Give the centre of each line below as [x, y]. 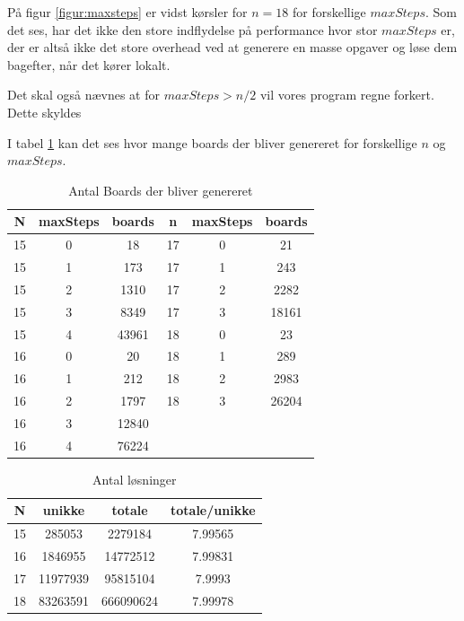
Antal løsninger [135, 479]
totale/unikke [213, 510]
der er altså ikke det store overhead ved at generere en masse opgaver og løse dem [232, 47]
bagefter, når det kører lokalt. [89, 64]
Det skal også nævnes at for [84, 95]
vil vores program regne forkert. [347, 95]
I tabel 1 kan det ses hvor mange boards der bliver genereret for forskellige [212, 142]
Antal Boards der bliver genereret [161, 190]
